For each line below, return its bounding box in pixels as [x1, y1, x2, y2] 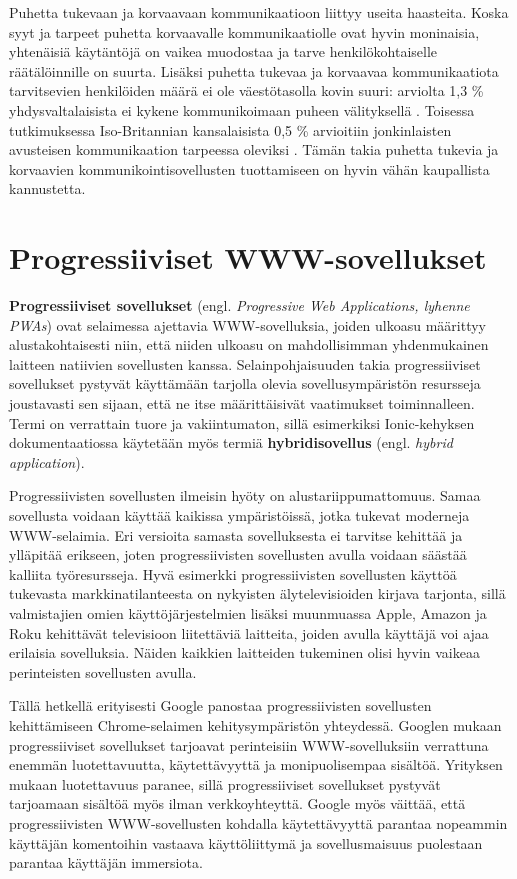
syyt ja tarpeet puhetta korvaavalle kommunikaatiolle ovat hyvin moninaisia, [9, 21, 480, 42]
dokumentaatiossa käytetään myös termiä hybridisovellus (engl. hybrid [9, 432, 453, 453]
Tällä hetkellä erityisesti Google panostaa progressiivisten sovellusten [9, 695, 432, 716]
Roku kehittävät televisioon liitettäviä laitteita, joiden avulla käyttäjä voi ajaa [9, 622, 489, 643]
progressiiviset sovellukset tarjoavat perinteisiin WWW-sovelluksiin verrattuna [9, 734, 489, 755]
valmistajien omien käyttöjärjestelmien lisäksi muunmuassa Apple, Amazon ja [9, 602, 487, 623]
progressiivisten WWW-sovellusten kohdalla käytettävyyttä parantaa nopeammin [9, 812, 508, 833]
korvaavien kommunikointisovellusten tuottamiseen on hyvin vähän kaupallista [9, 158, 490, 179]
